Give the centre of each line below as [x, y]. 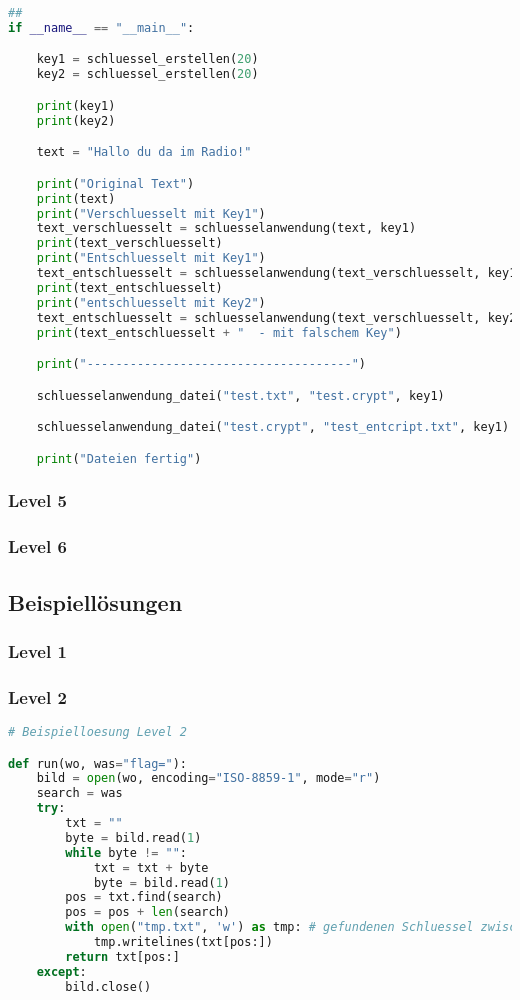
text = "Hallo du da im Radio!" [144, 152]
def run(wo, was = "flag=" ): [98, 763]
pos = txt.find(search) [144, 897]
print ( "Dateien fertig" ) [119, 458]
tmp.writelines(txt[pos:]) [183, 942]
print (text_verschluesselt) [129, 243]
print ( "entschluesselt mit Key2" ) [151, 302]
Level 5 [37, 500]
